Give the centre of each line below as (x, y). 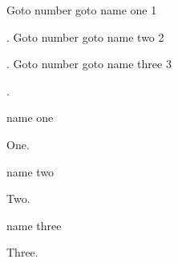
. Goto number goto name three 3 (89, 64)
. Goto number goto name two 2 (85, 36)
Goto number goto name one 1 (82, 10)
